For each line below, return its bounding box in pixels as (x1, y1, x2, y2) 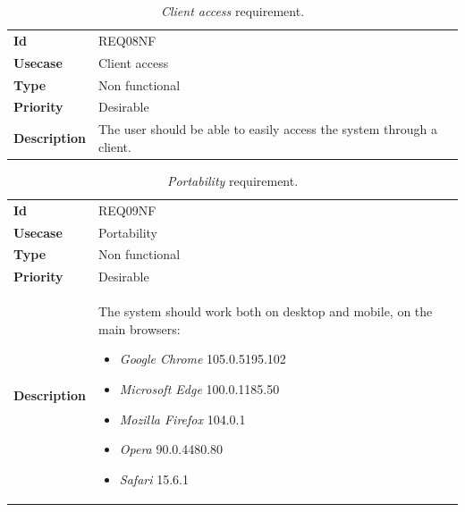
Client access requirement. (160, 2, 305, 20)
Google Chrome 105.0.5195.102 (119, 349, 286, 368)
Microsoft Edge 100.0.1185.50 (119, 379, 280, 398)
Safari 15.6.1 (119, 469, 189, 488)
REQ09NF (98, 200, 156, 219)
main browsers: (98, 319, 181, 338)
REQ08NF (98, 30, 156, 49)
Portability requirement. (166, 171, 299, 189)
